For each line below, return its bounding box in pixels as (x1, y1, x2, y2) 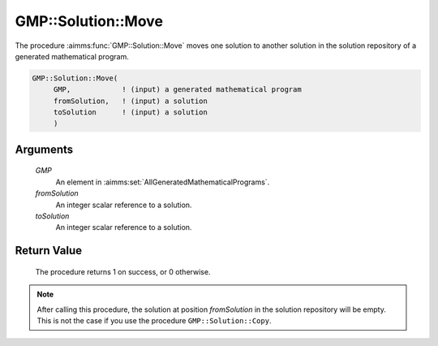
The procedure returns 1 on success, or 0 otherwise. (35, 266, 211, 276)
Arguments (15, 142, 74, 156)
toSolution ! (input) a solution (53, 108, 208, 117)
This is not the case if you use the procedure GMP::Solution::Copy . (36, 316, 272, 326)
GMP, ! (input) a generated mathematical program (53, 85, 302, 94)
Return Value (15, 244, 83, 257)
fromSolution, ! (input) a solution (53, 96, 208, 106)
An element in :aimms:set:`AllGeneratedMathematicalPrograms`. (55, 177, 270, 187)
